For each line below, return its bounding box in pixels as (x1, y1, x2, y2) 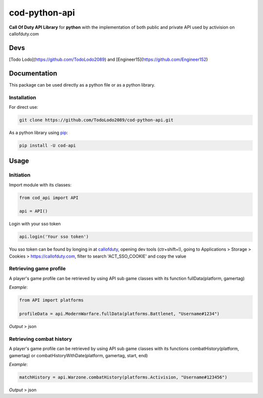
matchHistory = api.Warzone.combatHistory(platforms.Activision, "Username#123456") (19, 374, 227, 380)
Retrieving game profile (9, 265, 66, 272)
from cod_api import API (19, 195, 79, 200)
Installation (9, 94, 37, 101)
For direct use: (9, 104, 38, 110)
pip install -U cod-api (19, 142, 76, 148)
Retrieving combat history (9, 335, 73, 342)
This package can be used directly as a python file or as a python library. (9, 82, 155, 87)
